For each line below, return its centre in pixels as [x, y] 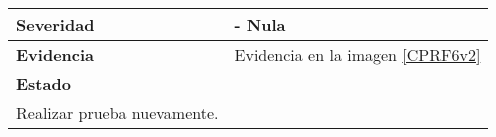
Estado [43, 83]
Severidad [55, 24]
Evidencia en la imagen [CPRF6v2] [357, 54]
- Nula [260, 24]
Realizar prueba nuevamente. [117, 112]
